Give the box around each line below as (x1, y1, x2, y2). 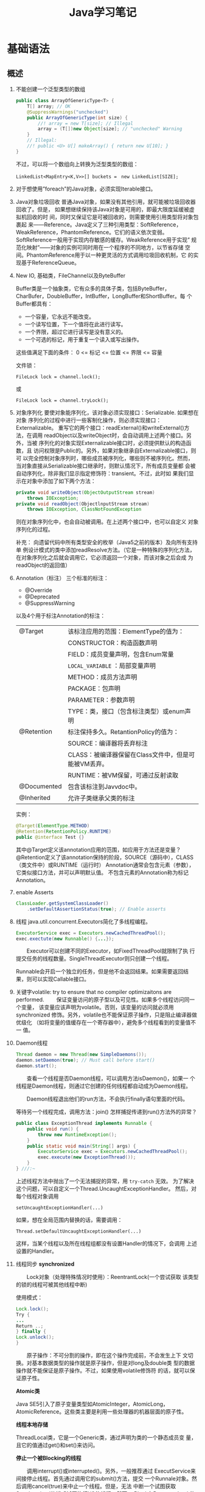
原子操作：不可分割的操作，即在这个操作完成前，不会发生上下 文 (26, 1352, 188, 1359)
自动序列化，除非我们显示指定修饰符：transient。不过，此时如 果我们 (15, 469, 189, 477)
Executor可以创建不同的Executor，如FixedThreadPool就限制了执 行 (26, 947, 195, 954)
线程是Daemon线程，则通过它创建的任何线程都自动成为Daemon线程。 (15, 1082, 191, 1090)
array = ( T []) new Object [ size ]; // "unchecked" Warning (38, 126, 182, 132)
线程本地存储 (15, 1421, 48, 1428)
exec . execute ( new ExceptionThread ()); (38, 1154, 136, 1160)
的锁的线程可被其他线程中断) (15, 1281, 88, 1288)
